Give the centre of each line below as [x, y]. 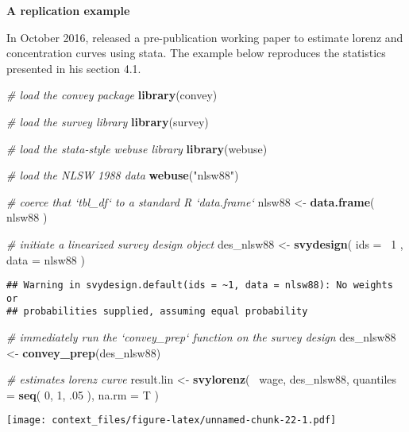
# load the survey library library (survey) [108, 121]
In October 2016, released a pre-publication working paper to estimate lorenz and [205, 37]
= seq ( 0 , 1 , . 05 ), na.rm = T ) [83, 394]
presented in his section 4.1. [74, 68]
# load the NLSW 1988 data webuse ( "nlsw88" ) [123, 175]
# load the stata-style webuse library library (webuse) [137, 148]
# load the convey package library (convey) [112, 95]
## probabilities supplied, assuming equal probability [157, 312]
